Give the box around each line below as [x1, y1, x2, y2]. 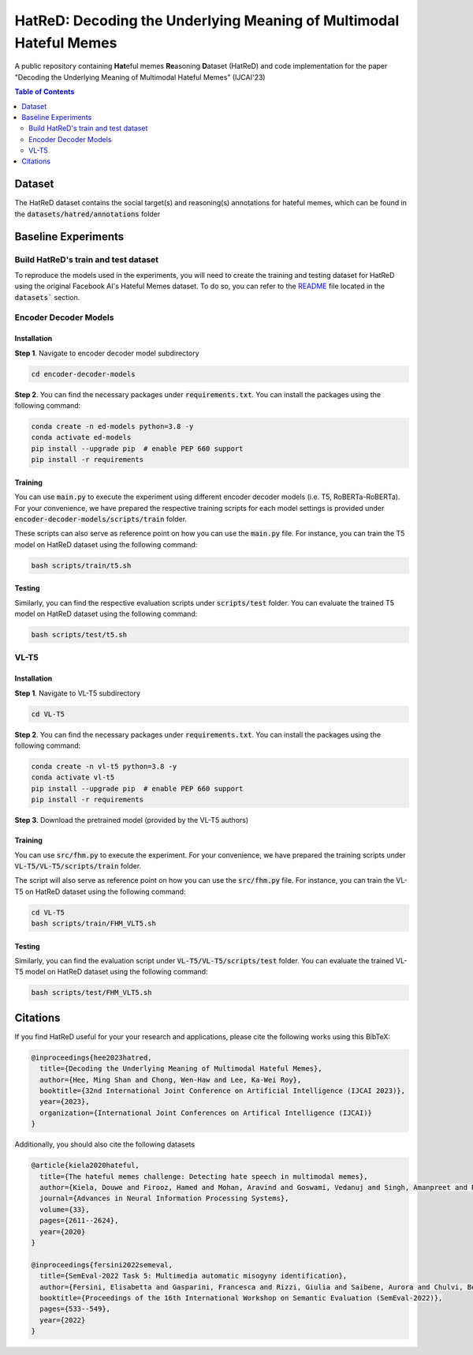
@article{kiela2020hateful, [31, 1161, 140, 1170]
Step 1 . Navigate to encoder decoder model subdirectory [14, 348, 200, 358]
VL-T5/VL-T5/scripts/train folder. [14, 861, 142, 870]
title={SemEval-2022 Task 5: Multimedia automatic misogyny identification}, [39, 1271, 348, 1281]
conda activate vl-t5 [31, 773, 115, 782]
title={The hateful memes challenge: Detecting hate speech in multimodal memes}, [39, 1172, 368, 1180]
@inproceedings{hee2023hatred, [31, 1053, 153, 1062]
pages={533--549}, [39, 1304, 110, 1314]
